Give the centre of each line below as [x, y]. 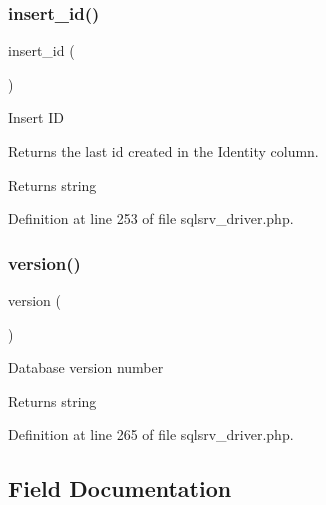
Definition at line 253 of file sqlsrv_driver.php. [151, 218]
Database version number [86, 367]
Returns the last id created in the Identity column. [163, 151]
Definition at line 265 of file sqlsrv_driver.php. [151, 434]
